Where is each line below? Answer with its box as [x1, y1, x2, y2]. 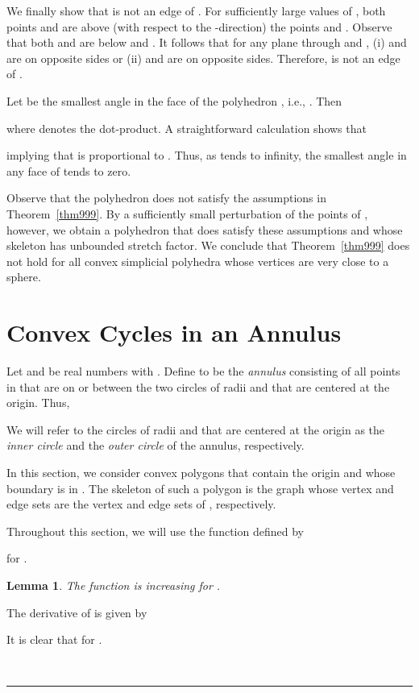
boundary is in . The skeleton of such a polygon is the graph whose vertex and [6, 479, 394, 496]
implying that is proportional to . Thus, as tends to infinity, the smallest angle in [6, 147, 407, 164]
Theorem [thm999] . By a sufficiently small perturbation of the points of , [6, 205, 368, 222]
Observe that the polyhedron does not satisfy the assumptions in [6, 189, 326, 206]
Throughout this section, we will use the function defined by [6, 522, 304, 539]
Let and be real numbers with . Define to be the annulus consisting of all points [6, 363, 400, 380]
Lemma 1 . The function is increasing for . [6, 576, 221, 593]
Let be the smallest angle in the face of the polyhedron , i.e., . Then [6, 92, 342, 109]
